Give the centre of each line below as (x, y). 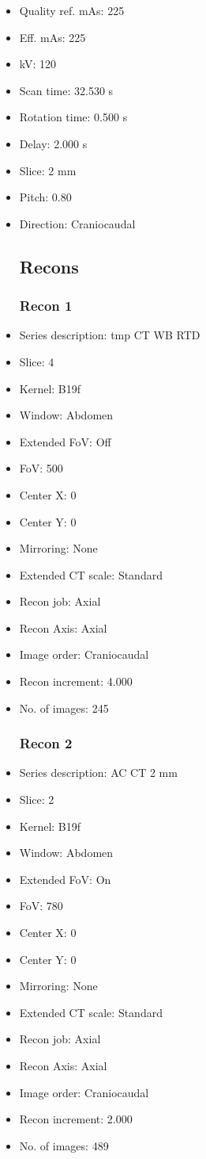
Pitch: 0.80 (45, 197)
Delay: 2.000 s (53, 143)
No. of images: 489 (64, 1145)
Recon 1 (46, 306)
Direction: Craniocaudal (77, 223)
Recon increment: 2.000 (76, 1119)
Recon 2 (46, 743)
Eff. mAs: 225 (52, 37)
